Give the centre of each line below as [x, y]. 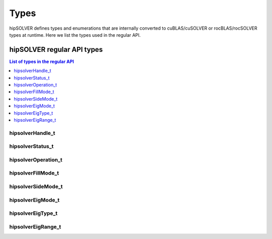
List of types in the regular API [42, 61]
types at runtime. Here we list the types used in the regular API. [75, 35]
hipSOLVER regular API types [56, 50]
